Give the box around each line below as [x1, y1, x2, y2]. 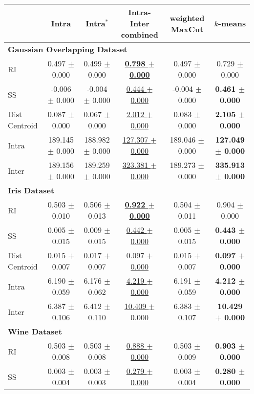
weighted [169, 12, 205, 23]
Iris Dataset [8, 185, 55, 196]
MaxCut [170, 23, 204, 35]
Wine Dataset [8, 326, 62, 337]
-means [218, 18, 246, 29]
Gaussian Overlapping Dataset [8, 43, 127, 55]
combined [121, 29, 159, 40]
